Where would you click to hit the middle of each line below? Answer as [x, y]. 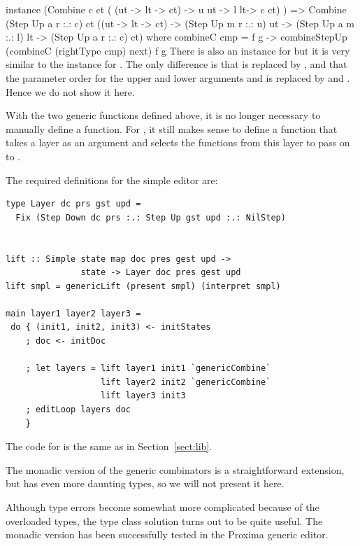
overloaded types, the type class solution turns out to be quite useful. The [164, 520]
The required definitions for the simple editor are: [112, 180]
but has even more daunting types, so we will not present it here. [145, 483]
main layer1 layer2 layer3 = [73, 313]
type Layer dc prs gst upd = [73, 204]
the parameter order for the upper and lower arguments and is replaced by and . [178, 77]
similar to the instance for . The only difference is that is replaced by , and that [177, 64]
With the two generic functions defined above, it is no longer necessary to [163, 115]
